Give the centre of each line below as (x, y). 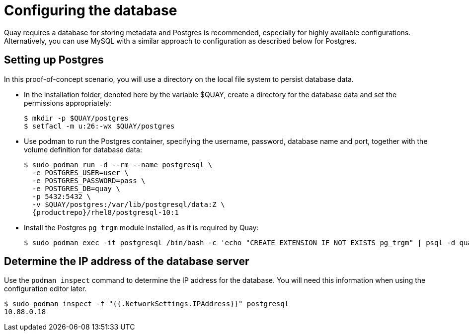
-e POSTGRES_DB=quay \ (76, 188)
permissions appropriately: (68, 103)
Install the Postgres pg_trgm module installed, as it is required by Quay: (141, 227)
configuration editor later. (45, 289)
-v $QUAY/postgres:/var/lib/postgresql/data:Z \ (128, 204)
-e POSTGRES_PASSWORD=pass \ (89, 180)
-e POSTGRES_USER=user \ (80, 172)
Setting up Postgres (54, 60)
